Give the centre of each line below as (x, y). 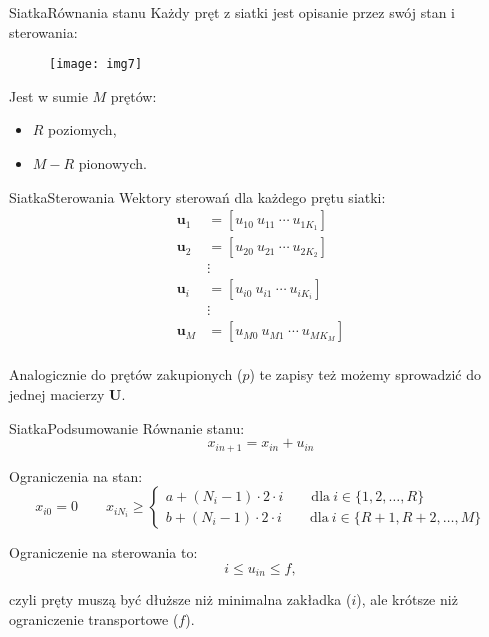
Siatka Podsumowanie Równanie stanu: (127, 427)
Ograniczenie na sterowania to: (103, 552)
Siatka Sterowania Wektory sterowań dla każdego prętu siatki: (197, 196)
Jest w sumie (48, 95)
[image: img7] (96, 64)
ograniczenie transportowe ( (94, 618)
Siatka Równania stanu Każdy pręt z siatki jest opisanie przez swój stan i (232, 12)
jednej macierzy (57, 394)
